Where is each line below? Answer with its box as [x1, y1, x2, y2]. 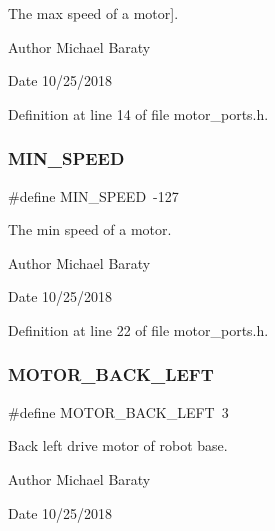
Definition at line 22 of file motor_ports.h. [8, 319, 269, 340]
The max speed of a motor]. [8, 3, 179, 23]
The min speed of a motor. [8, 219, 172, 240]
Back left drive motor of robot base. [8, 435, 228, 456]
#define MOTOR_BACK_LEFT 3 [8, 401, 229, 422]
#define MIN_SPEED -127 [8, 185, 179, 206]
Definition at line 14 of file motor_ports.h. [8, 103, 269, 124]
